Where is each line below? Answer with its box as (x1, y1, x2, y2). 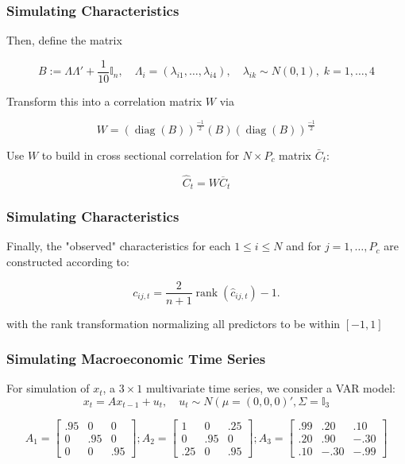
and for (286, 238, 322, 254)
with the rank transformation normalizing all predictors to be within (6, 315, 341, 331)
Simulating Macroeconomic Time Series (6, 349, 266, 369)
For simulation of (6, 380, 90, 396)
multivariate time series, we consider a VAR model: (146, 380, 395, 396)
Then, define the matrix (6, 32, 122, 48)
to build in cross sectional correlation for (41, 146, 239, 163)
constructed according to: (6, 253, 129, 269)
